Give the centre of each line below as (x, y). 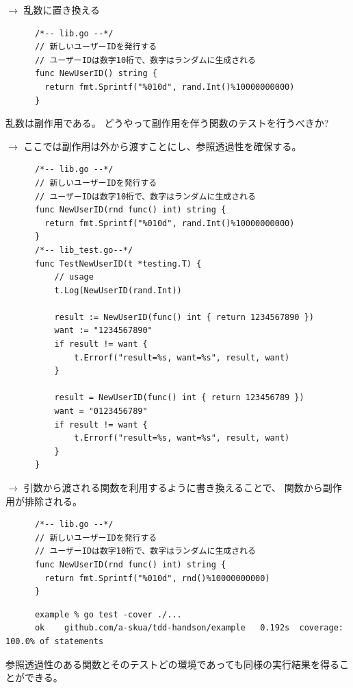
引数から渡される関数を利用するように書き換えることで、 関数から (173, 487)
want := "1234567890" (103, 331)
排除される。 (53, 501)
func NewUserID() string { (96, 74)
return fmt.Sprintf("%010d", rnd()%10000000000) (157, 578)
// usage (74, 277)
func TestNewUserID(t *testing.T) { (118, 263)
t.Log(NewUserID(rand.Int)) (118, 290)
